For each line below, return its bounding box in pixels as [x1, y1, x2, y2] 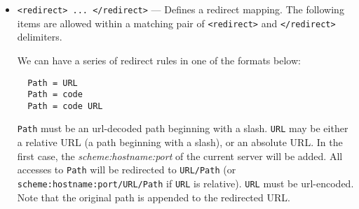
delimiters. [17, 29, 62, 44]
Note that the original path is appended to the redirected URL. [17, 189, 290, 204]
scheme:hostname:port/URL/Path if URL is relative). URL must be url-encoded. [17, 175, 354, 190]
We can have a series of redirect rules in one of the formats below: [17, 52, 301, 67]
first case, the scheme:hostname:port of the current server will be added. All [17, 148, 343, 163]
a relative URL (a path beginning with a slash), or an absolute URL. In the [17, 135, 343, 150]
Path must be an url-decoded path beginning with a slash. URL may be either [17, 121, 348, 136]
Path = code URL [27, 101, 103, 111]
